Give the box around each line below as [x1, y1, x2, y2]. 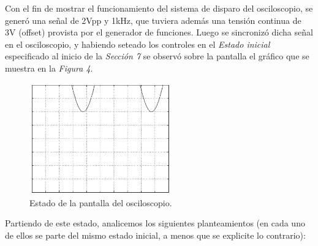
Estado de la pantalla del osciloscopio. [29, 196, 172, 209]
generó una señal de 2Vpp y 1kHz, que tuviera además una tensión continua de [5, 13, 301, 26]
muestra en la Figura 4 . [5, 61, 93, 74]
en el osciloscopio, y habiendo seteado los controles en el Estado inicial [5, 37, 270, 50]
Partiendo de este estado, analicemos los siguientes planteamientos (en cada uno [5, 217, 305, 229]
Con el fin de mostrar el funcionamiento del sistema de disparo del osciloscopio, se [5, 2, 313, 14]
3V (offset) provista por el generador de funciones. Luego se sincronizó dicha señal [5, 26, 313, 39]
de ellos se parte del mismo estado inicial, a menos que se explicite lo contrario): [5, 228, 306, 241]
